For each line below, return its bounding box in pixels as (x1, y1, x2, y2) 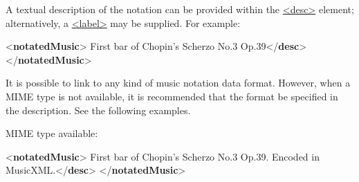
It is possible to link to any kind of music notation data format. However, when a (6, 75, 351, 90)
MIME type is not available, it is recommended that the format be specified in (6, 89, 338, 103)
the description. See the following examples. (6, 102, 191, 117)
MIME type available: (6, 126, 98, 140)
